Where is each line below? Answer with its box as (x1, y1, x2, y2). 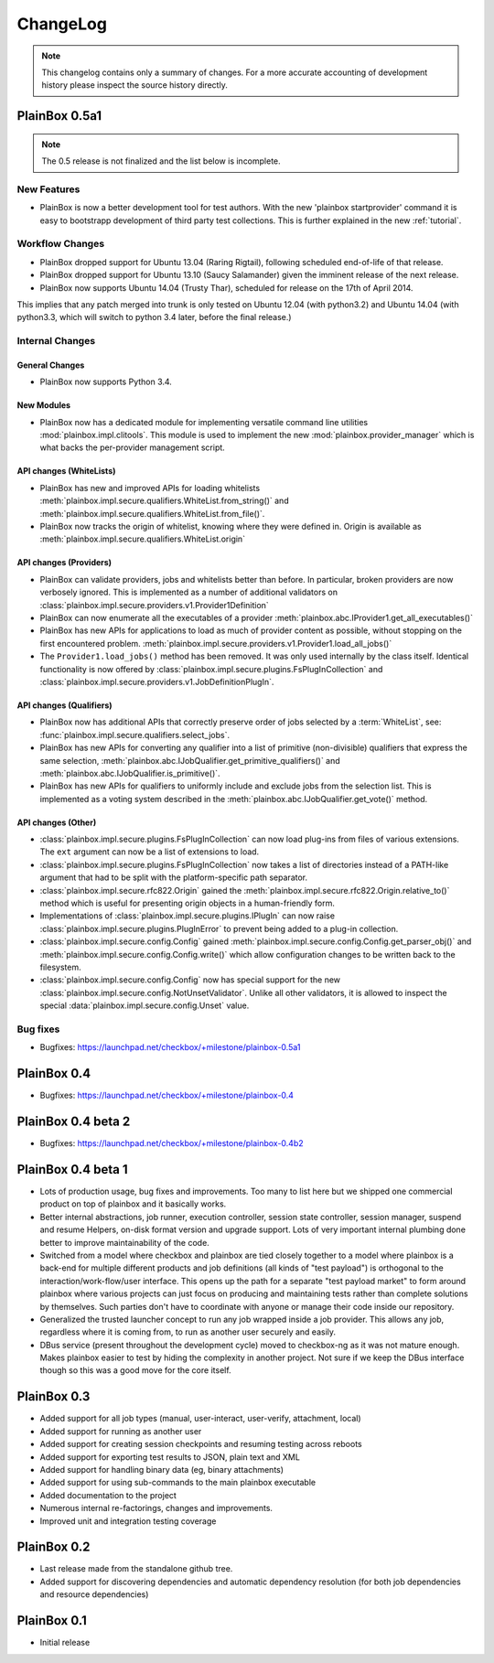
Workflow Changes (16, 238, 105, 251)
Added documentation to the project (39, 1489, 177, 1500)
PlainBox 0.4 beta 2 (16, 1114, 131, 1130)
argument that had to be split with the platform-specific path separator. (39, 872, 308, 883)
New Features (16, 183, 81, 196)
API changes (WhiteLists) (16, 466, 116, 477)
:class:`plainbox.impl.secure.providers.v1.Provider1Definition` (39, 599, 269, 610)
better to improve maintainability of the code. (39, 1237, 209, 1248)
